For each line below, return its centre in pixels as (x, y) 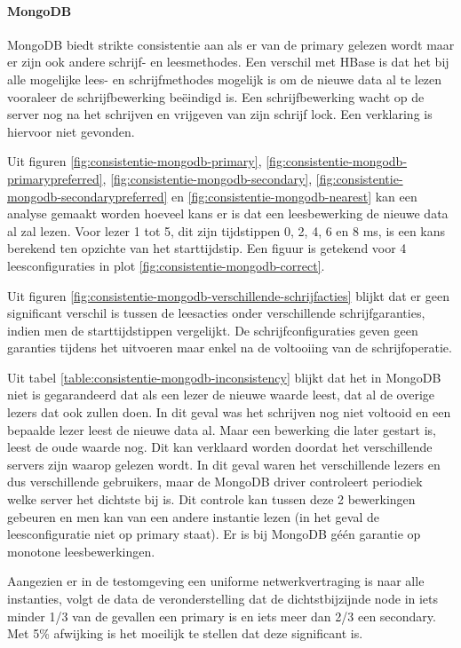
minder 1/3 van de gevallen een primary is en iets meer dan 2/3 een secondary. (222, 616)
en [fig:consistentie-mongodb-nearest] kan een (294, 196)
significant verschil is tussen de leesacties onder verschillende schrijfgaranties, (216, 313)
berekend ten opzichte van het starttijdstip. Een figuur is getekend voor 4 (207, 248)
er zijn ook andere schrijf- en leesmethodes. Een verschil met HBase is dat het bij (228, 62)
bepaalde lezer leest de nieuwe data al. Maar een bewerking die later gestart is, (222, 429)
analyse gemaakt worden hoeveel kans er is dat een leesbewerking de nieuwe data (228, 213)
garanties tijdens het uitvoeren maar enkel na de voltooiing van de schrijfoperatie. (230, 348)
